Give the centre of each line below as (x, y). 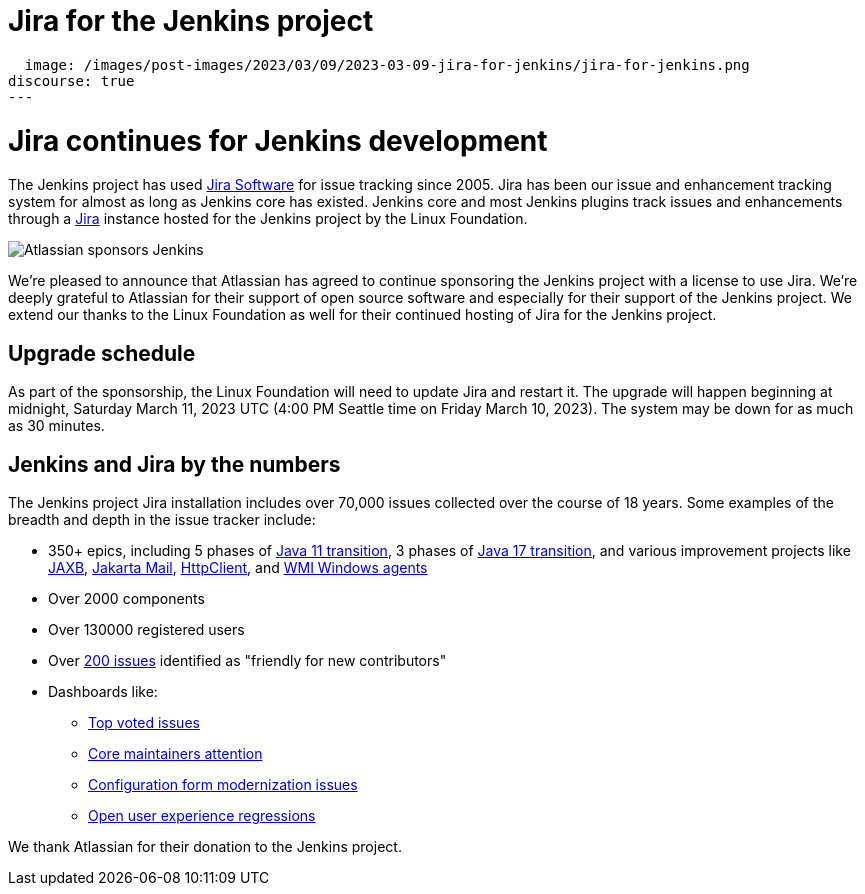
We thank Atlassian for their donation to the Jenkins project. (205, 846)
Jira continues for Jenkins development (278, 140)
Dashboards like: (103, 691)
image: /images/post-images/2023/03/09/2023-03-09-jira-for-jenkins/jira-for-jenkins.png (387, 64)
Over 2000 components (126, 598)
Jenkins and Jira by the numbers (174, 464)
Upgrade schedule (102, 353)
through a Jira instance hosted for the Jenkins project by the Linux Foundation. (268, 219)
